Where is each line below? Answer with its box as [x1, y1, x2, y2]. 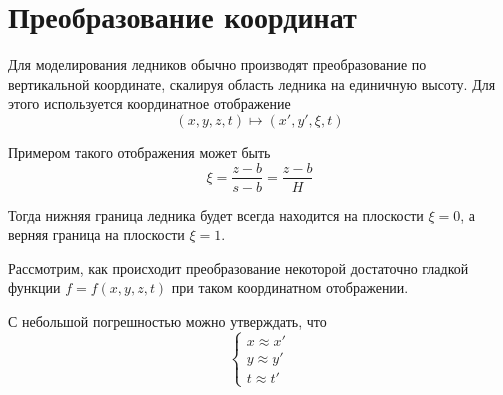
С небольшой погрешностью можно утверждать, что [8, 310, 327, 331]
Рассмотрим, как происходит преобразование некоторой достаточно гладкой [8, 257, 469, 278]
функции [8, 277, 61, 298]
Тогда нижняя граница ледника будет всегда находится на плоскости [8, 204, 424, 225]
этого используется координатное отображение [8, 93, 291, 114]
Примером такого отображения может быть [8, 141, 271, 162]
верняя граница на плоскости [8, 224, 185, 245]
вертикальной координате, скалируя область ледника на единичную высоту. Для [8, 73, 496, 94]
